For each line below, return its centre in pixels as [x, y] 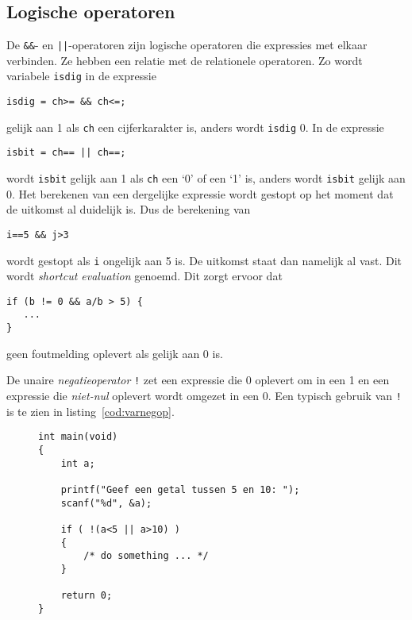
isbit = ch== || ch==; [66, 153]
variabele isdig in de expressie [81, 76]
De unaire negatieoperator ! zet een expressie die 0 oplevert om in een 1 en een [198, 380]
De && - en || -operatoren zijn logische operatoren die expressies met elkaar [187, 45]
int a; [78, 463]
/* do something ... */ [146, 556]
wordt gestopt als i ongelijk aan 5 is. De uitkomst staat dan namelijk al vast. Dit [204, 260]
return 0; [87, 596]
